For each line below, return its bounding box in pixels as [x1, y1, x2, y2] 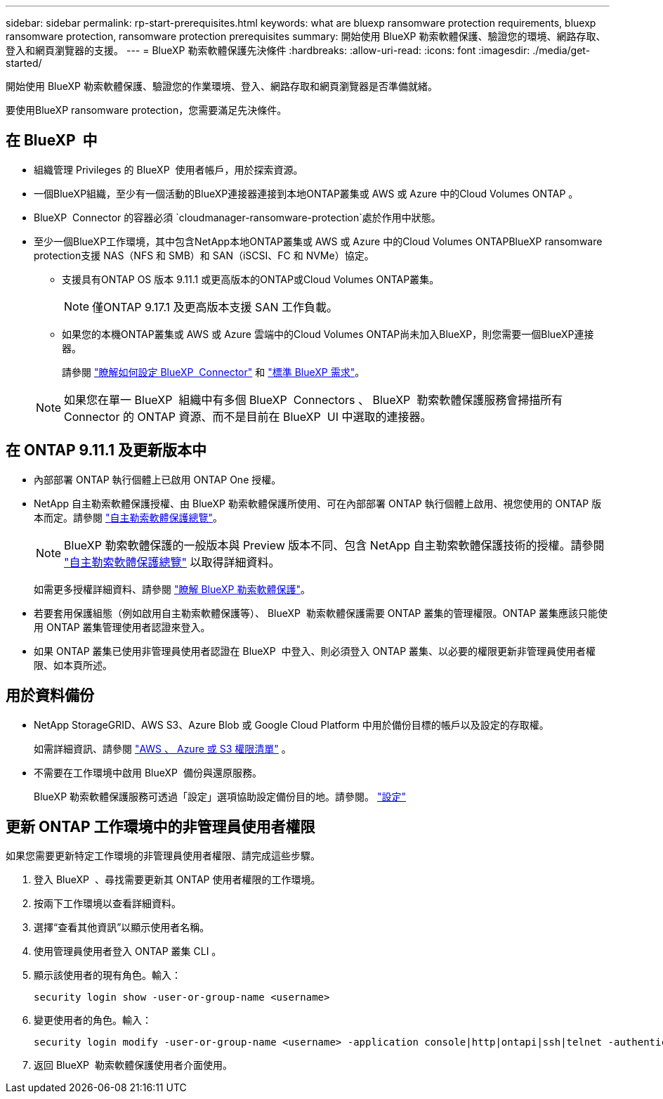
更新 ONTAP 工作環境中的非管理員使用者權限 [6, 817, 315, 835]
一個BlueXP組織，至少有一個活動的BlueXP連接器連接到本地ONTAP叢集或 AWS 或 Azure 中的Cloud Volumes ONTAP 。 [34, 187, 579, 200]
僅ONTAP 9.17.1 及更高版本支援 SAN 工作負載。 [92, 299, 338, 314]
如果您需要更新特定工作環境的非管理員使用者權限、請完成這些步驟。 [6, 850, 320, 862]
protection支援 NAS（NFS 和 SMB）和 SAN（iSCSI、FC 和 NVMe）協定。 [34, 249, 374, 261]
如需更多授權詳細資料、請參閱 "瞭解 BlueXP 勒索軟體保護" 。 [34, 583, 310, 595]
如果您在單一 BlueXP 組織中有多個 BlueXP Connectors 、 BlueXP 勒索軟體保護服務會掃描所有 [64, 392, 563, 407]
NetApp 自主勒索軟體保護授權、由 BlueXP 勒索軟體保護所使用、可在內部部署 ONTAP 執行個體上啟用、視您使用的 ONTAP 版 [34, 497, 602, 509]
